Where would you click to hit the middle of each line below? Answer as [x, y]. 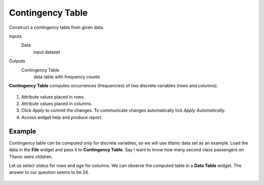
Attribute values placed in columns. [57, 104]
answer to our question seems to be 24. [49, 172]
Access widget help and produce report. [62, 117]
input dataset [47, 52]
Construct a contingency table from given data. [57, 27]
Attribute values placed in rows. [53, 97]
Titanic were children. [31, 157]
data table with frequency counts [67, 77]
